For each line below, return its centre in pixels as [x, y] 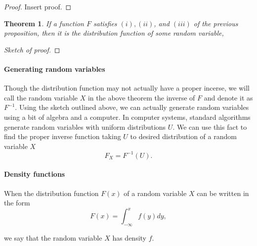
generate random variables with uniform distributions [85, 126]
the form [17, 203]
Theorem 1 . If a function [44, 23]
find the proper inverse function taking [63, 136]
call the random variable [41, 97]
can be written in [223, 193]
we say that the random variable [53, 238]
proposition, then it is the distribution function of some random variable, [114, 33]
